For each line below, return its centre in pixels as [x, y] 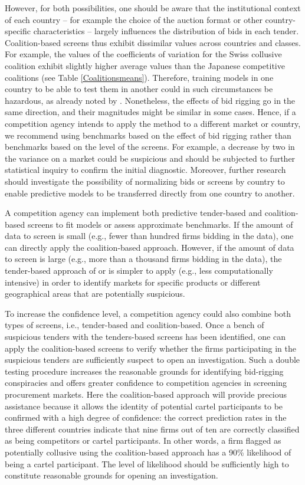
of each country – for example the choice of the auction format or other [134, 19]
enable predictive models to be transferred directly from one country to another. [150, 193]
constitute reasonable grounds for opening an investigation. [111, 475]
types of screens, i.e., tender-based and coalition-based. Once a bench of [135, 325]
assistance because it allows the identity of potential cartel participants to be [144, 406]
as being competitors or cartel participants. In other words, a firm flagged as [143, 440]
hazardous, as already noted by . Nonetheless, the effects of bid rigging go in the [150, 100]
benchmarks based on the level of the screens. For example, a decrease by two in [150, 147]
